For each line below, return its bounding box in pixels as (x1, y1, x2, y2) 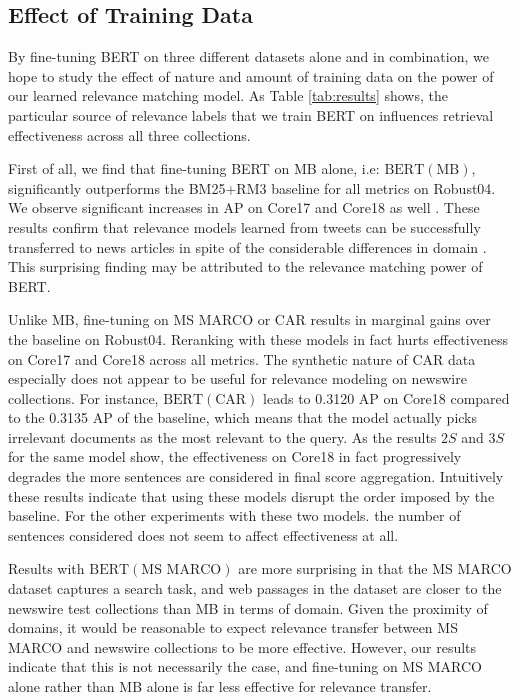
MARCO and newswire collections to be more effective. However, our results (8, 636, 477, 657)
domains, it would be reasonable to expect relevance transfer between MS (8, 617, 458, 638)
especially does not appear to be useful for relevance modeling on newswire (8, 368, 467, 389)
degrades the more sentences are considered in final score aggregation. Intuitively (8, 466, 504, 487)
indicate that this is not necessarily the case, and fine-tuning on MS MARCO (8, 656, 482, 677)
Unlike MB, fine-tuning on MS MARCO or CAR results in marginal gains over (8, 309, 491, 330)
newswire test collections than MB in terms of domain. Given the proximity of (8, 597, 488, 618)
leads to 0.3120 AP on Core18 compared (263, 387, 510, 408)
